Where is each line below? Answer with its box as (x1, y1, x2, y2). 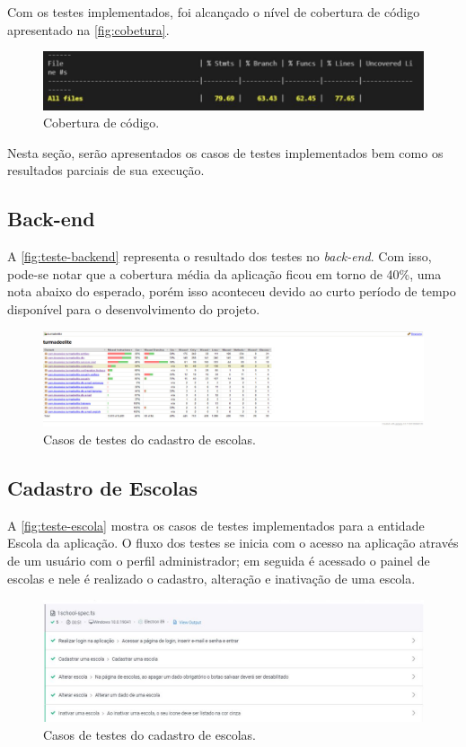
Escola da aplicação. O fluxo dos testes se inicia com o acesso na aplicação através (7, 533, 459, 552)
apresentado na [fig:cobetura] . (7, 20, 170, 39)
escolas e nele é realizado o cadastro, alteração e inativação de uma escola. (7, 568, 416, 587)
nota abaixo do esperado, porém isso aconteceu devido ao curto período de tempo (7, 282, 456, 301)
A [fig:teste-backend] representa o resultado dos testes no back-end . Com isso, (7, 247, 432, 266)
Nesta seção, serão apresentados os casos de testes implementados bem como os (7, 143, 444, 162)
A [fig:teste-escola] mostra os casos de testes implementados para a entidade (7, 515, 425, 534)
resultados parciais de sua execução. (7, 161, 205, 180)
